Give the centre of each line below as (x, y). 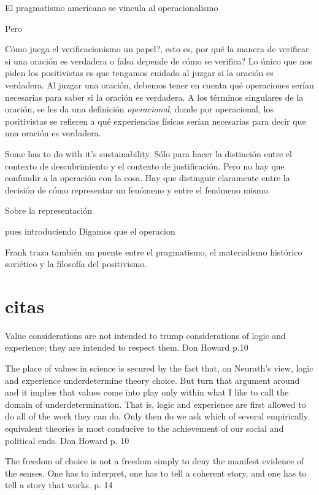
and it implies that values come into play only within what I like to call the (147, 392)
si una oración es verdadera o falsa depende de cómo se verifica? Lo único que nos (159, 60)
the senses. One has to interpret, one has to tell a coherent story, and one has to (156, 473)
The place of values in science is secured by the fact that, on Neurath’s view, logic (159, 368)
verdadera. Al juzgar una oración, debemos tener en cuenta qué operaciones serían (159, 84)
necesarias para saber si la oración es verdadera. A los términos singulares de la (154, 97)
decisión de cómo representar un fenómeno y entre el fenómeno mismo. (138, 189)
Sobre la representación (49, 210)
